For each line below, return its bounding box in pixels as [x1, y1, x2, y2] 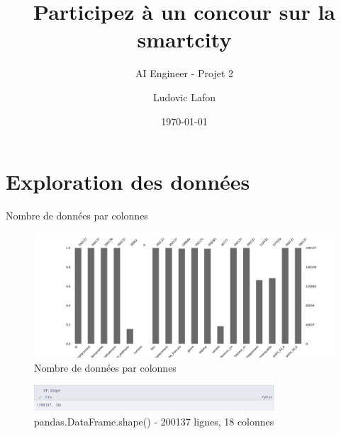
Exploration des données [6, 167, 250, 196]
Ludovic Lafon [153, 89, 216, 104]
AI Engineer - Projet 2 [135, 66, 234, 81]
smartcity [137, 25, 232, 54]
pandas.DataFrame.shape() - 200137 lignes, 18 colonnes [34, 413, 274, 428]
